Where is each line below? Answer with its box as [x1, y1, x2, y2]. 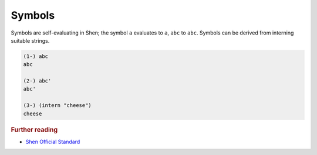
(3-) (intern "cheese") [23, 102, 92, 109]
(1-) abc [23, 53, 49, 60]
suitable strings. [11, 37, 50, 44]
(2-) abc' [23, 78, 52, 84]
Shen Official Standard [25, 138, 80, 145]
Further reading [11, 126, 58, 134]
